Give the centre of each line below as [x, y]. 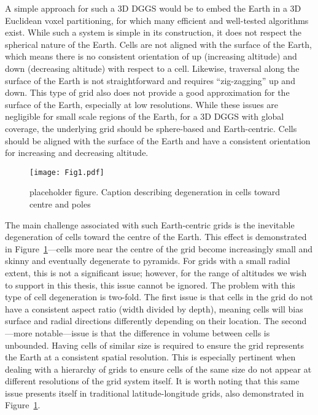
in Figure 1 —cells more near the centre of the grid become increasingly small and [159, 248]
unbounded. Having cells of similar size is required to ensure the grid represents [154, 345]
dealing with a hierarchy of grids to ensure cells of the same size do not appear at [158, 369]
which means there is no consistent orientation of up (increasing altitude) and [151, 56]
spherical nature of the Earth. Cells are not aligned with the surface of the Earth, [158, 44]
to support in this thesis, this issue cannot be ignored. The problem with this [150, 285]
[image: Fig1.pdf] [67, 172]
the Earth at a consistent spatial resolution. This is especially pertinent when [150, 357]
